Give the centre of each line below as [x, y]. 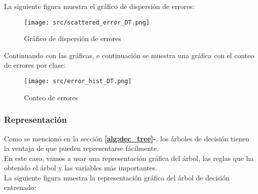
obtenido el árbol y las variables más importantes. [81, 168]
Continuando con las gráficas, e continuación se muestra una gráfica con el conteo [129, 55]
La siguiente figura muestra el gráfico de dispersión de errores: [99, 6]
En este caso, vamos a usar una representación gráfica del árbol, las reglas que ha [129, 158]
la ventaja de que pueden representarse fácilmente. [81, 148]
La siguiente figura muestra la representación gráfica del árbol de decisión [117, 177]
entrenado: [20, 187]
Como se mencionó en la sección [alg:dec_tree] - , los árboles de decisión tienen [127, 138]
